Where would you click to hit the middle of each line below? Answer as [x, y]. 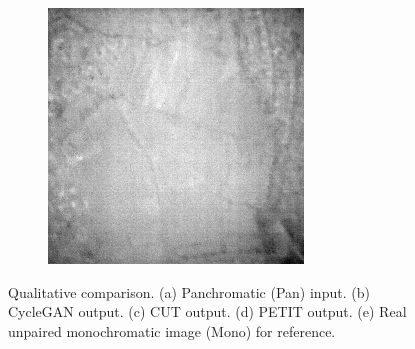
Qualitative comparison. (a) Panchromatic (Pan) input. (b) [189, 291]
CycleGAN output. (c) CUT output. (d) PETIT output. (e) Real [207, 311]
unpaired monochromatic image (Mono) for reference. [172, 330]
